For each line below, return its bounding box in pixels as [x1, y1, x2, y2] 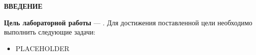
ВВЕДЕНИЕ [4, 1, 43, 11]
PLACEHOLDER [15, 43, 70, 53]
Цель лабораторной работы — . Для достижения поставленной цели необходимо [4, 17, 253, 27]
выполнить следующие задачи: [4, 27, 96, 37]
